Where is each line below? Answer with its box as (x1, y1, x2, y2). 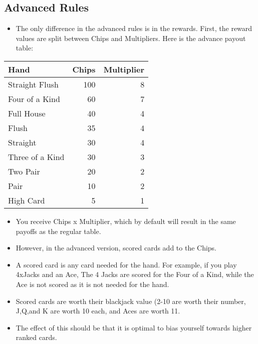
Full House (8, 107, 46, 119)
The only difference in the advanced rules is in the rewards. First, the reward (16, 23, 252, 33)
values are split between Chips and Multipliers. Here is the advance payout (16, 32, 246, 43)
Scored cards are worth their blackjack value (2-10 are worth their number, (16, 295, 246, 306)
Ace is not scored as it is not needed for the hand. (16, 278, 169, 289)
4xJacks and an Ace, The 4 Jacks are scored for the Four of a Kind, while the (16, 269, 254, 279)
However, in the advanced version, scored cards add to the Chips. (16, 242, 217, 253)
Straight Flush (8, 78, 59, 90)
